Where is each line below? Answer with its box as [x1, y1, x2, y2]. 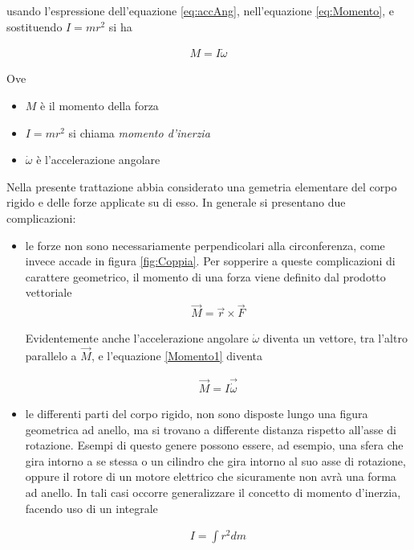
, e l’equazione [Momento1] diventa [91, 347, 263, 364]
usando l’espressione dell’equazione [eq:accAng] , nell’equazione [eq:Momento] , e [6, 2, 394, 18]
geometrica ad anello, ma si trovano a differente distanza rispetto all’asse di [25, 421, 396, 437]
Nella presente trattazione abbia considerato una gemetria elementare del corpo [6, 178, 397, 195]
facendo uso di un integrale [25, 499, 158, 516]
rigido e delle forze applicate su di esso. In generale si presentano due [6, 194, 346, 211]
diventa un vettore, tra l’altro [262, 330, 408, 347]
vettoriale [25, 284, 72, 301]
